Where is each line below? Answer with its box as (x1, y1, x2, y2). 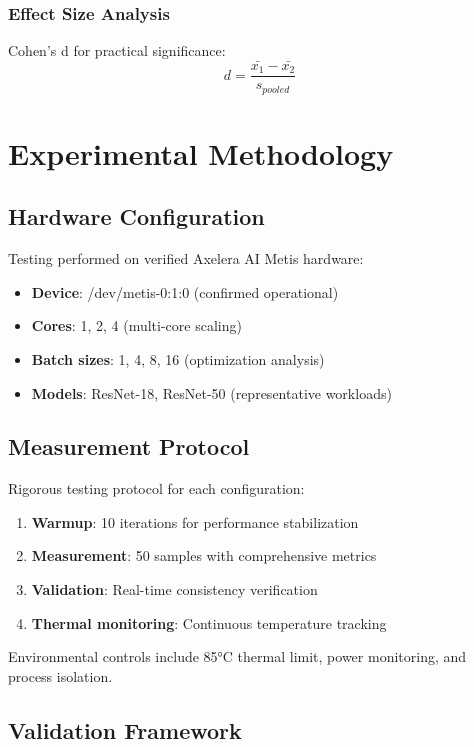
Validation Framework (8, 714, 242, 745)
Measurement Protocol (8, 431, 250, 462)
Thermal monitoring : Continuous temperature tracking (31, 612, 387, 633)
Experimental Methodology (8, 132, 394, 173)
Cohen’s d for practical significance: (8, 40, 226, 61)
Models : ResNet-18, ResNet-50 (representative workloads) (31, 382, 392, 403)
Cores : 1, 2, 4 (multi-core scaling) (31, 315, 242, 336)
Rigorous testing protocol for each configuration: (8, 478, 305, 499)
